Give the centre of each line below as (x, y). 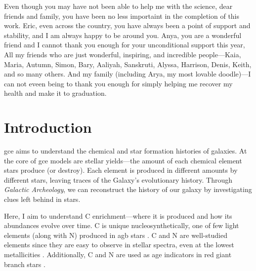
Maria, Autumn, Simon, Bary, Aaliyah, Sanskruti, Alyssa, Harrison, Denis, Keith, (128, 64)
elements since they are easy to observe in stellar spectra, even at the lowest (119, 245)
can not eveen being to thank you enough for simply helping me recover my (118, 83)
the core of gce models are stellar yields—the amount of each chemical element (123, 160)
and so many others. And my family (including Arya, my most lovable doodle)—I (128, 74)
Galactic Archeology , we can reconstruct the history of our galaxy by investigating (128, 189)
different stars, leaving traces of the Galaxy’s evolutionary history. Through (118, 179)
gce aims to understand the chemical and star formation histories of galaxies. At (126, 151)
